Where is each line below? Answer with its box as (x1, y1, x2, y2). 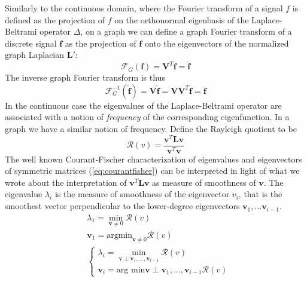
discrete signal (5, 36, 57, 49)
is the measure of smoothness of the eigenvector (54, 188, 230, 200)
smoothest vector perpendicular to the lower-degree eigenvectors (5, 200, 240, 212)
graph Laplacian (5, 48, 65, 61)
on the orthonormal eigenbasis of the (114, 13, 249, 26)
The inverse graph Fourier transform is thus (5, 71, 165, 84)
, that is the (238, 188, 282, 200)
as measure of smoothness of (152, 176, 256, 188)
